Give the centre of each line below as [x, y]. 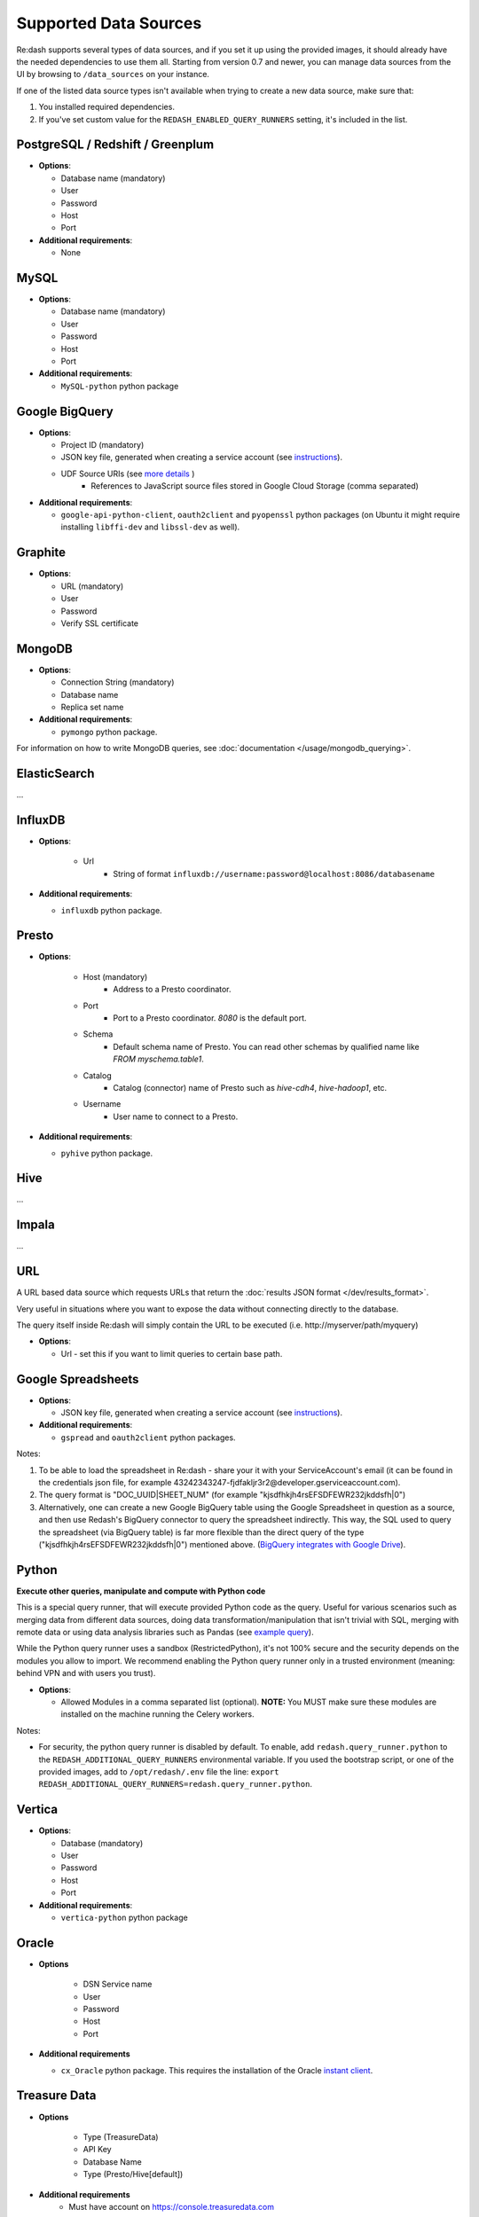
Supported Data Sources [109, 23]
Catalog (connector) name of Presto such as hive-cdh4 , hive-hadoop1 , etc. [250, 1087]
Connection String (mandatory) [118, 682]
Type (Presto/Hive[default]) [133, 2174]
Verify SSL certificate [100, 623]
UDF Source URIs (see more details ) [128, 474]
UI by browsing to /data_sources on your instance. [113, 74]
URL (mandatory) [92, 586]
